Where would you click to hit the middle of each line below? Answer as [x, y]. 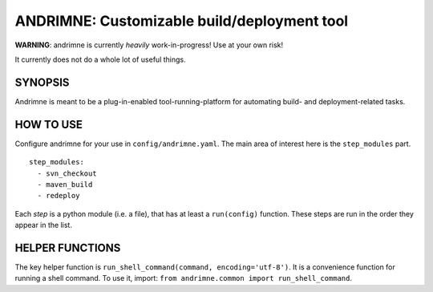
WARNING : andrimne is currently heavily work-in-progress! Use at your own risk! [149, 45]
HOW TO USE [49, 124]
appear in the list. [43, 225]
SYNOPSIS [42, 82]
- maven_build [65, 184]
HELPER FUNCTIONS [68, 247]
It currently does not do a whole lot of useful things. [100, 59]
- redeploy [59, 196]
